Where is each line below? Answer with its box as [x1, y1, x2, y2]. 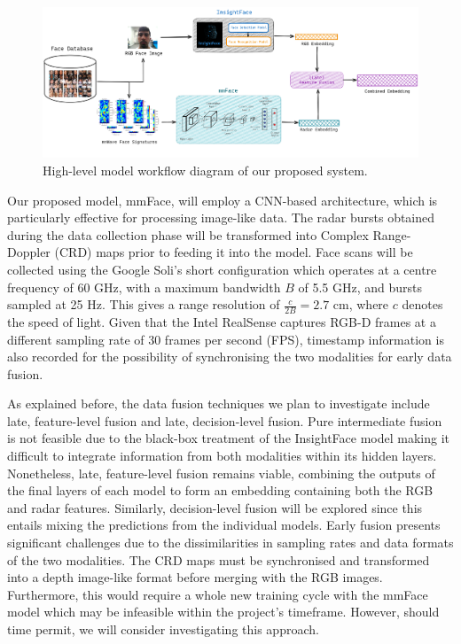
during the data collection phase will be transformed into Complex [7, 225, 369, 244]
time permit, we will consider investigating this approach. [7, 620, 319, 639]
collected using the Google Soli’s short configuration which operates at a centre [7, 260, 437, 278]
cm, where [332, 295, 389, 314]
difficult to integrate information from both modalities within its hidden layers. [7, 446, 437, 465]
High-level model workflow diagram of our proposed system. [43, 160, 368, 179]
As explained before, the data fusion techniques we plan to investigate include [7, 394, 430, 413]
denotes [402, 295, 443, 314]
